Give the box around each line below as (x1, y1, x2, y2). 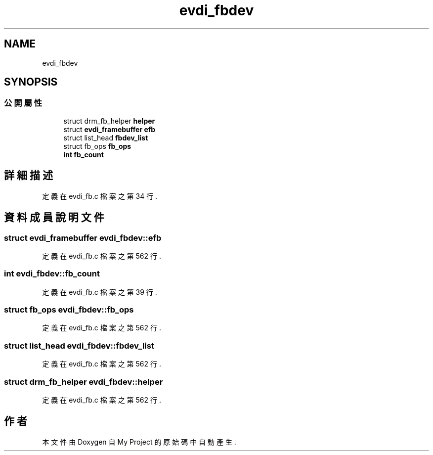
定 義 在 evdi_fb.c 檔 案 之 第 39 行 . (42, 287, 157, 296)
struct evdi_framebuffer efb (63, 125, 156, 134)
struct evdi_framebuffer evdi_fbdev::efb (4, 232, 162, 243)
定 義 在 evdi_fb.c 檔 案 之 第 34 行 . (42, 191, 158, 200)
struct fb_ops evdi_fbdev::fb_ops (4, 305, 134, 315)
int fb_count (63, 150, 104, 159)
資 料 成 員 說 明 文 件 (4, 211, 104, 224)
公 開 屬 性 (4, 98, 43, 108)
